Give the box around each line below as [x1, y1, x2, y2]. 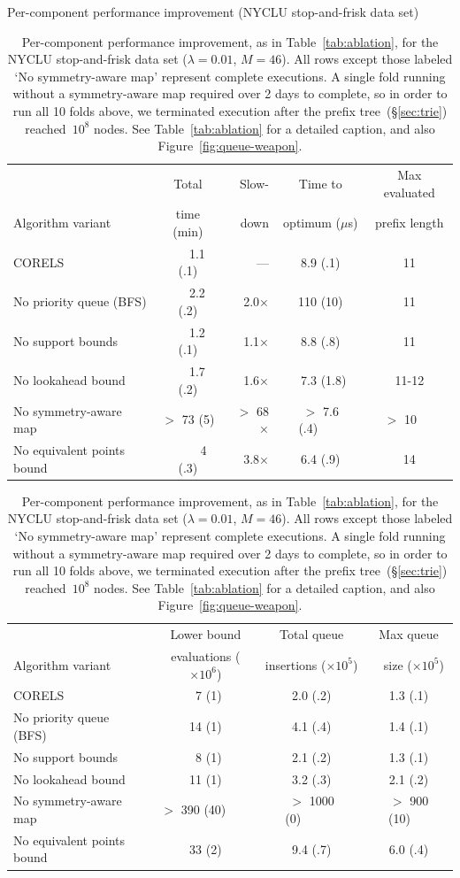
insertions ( [264, 655, 326, 674]
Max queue [379, 625, 439, 643]
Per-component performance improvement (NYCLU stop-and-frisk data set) [7, 3, 419, 20]
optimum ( [283, 213, 341, 232]
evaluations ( [171, 647, 241, 665]
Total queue [279, 625, 344, 643]
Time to [298, 173, 342, 192]
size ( [383, 655, 412, 674]
